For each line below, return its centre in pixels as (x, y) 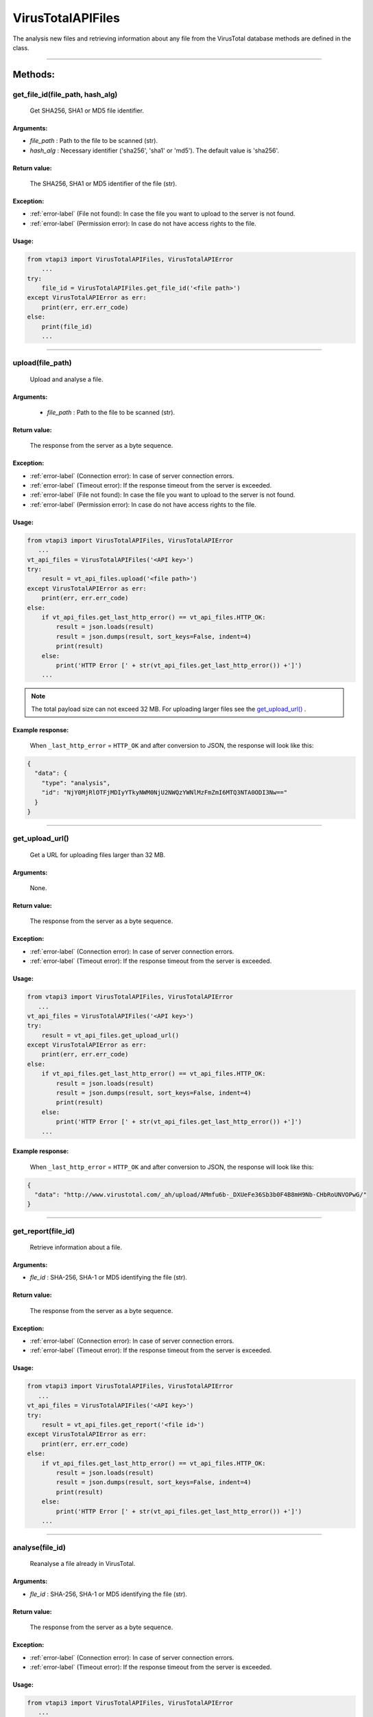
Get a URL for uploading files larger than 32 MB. (98, 854)
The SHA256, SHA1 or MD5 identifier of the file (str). (104, 184)
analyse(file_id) (39, 1547)
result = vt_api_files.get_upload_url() (110, 1035)
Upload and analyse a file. (67, 379)
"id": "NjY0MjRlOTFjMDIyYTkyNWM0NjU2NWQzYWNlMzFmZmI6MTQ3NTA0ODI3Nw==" (165, 793)
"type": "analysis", (76, 783)
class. (21, 47)
